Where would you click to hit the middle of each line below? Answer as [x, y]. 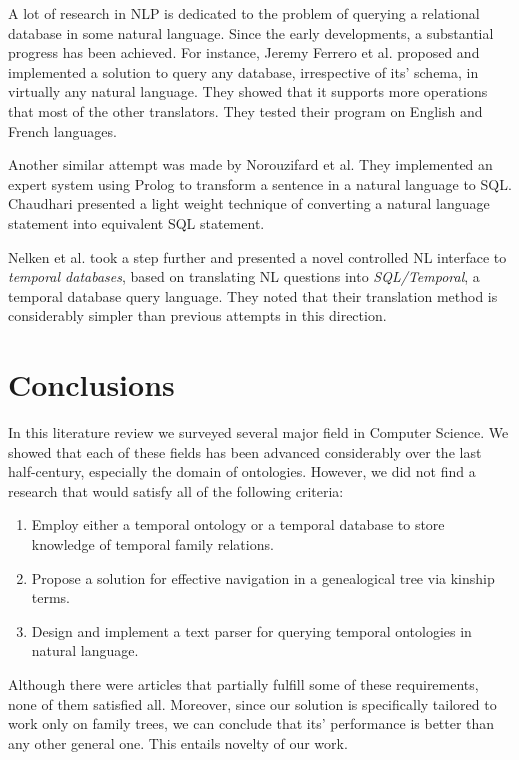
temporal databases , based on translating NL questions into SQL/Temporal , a [244, 276]
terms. [51, 597]
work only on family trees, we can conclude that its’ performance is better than [251, 723]
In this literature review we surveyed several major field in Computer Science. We [258, 432]
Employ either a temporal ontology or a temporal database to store [238, 524]
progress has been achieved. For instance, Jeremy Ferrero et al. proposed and [244, 52]
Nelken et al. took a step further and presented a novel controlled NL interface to [257, 256]
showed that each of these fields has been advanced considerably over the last [245, 451]
